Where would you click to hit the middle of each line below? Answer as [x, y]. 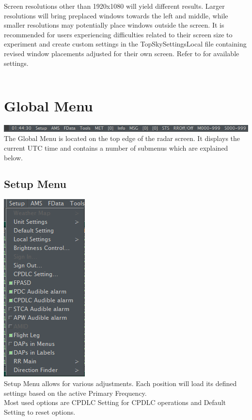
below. [13, 157]
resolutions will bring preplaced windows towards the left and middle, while [116, 15]
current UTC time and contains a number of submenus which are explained [116, 148]
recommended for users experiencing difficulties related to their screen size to [118, 34]
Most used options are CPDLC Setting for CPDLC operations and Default [115, 402]
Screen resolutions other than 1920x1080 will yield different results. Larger [114, 6]
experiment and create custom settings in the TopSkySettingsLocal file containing [125, 44]
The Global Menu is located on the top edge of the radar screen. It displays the [122, 138]
